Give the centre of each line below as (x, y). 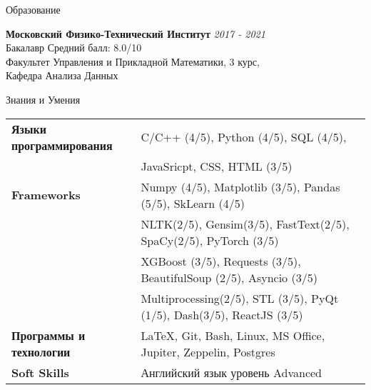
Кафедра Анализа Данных (62, 75)
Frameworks (46, 195)
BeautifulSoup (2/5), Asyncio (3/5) (229, 277)
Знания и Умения (43, 99)
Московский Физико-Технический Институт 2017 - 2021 (136, 33)
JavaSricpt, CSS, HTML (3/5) (217, 166)
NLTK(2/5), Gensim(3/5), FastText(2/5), (245, 224)
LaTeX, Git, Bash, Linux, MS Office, (233, 335)
